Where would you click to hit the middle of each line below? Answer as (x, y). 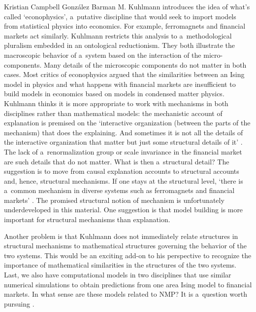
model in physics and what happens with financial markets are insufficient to (120, 84)
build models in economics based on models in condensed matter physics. (114, 94)
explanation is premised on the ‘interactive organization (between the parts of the (127, 123)
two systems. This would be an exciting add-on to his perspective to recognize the (128, 255)
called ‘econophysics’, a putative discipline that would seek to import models (120, 16)
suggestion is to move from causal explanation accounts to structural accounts (122, 171)
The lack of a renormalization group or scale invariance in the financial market (123, 151)
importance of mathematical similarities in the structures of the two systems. (120, 265)
